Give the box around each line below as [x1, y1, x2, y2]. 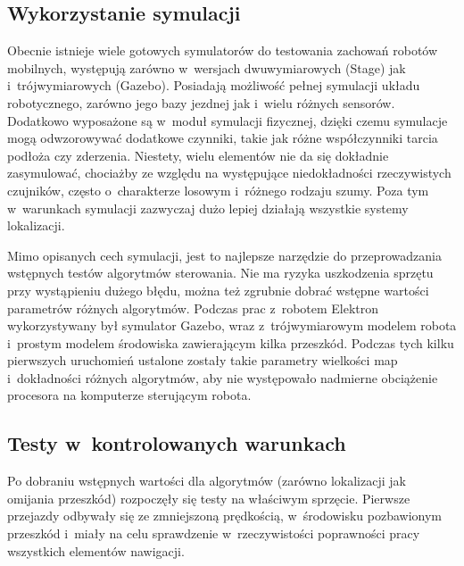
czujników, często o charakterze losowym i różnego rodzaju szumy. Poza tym [7, 180, 429, 199]
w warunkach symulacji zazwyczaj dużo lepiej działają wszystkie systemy [7, 198, 409, 217]
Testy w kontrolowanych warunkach [7, 429, 346, 457]
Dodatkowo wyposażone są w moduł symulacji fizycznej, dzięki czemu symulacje [7, 111, 448, 129]
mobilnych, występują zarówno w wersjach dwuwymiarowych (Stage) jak [7, 58, 406, 77]
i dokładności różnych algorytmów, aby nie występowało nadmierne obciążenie [7, 368, 438, 387]
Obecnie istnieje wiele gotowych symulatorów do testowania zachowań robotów [7, 41, 438, 60]
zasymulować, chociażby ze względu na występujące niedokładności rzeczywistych [7, 163, 452, 182]
